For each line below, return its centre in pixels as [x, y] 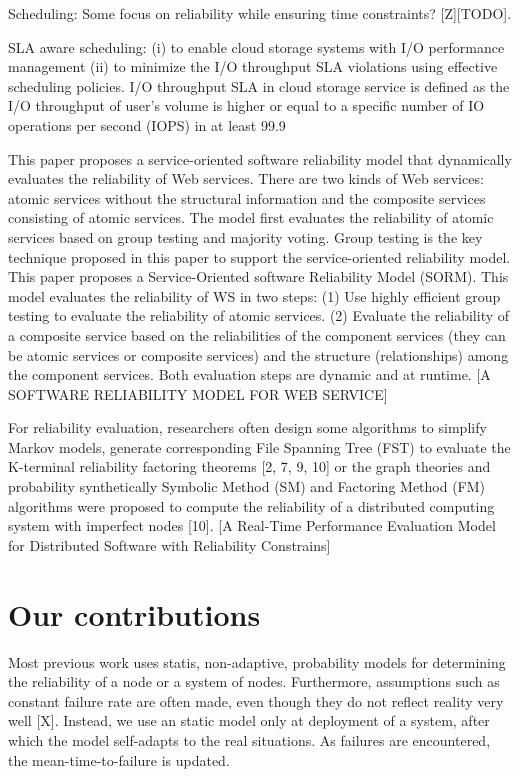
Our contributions [134, 613]
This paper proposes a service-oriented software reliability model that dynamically [260, 158]
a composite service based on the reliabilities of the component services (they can [257, 334]
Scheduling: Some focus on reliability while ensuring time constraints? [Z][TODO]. [260, 13]
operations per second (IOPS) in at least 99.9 [147, 124]
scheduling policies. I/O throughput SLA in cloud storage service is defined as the [259, 85]
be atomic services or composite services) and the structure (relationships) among [258, 354]
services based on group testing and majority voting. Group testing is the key [245, 236]
